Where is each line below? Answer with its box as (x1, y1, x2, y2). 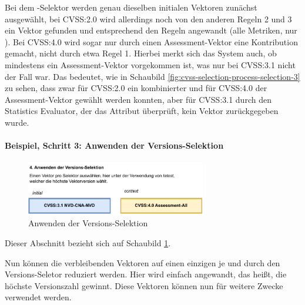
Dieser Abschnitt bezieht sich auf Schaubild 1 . (5, 236, 171, 249)
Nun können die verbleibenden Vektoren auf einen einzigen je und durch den (5, 256, 280, 269)
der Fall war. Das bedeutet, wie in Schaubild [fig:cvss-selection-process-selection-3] (5, 70, 300, 82)
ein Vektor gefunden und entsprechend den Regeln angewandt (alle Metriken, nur (5, 24, 297, 36)
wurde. (5, 116, 29, 128)
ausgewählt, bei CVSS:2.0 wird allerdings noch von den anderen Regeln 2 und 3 (5, 12, 292, 25)
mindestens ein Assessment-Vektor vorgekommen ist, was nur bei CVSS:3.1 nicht (5, 58, 296, 71)
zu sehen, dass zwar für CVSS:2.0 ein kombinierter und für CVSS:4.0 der (5, 82, 267, 94)
